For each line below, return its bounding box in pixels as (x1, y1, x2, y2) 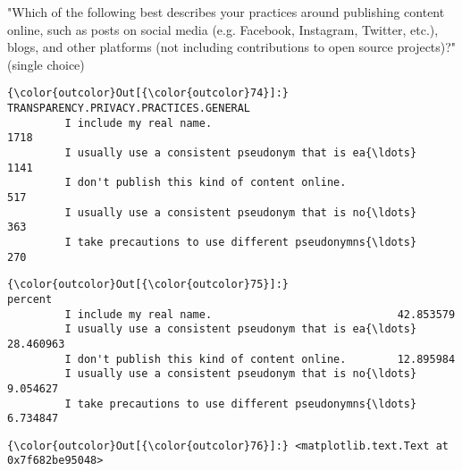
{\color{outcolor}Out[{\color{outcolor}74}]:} (7, 87, 289, 100)
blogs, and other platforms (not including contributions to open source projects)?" (7, 38, 457, 56)
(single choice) (7, 55, 85, 73)
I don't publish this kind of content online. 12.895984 (64, 352, 456, 366)
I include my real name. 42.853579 (64, 307, 456, 321)
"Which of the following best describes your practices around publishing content (7, 3, 445, 21)
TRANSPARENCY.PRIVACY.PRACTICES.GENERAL (7, 102, 251, 115)
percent (7, 292, 53, 306)
